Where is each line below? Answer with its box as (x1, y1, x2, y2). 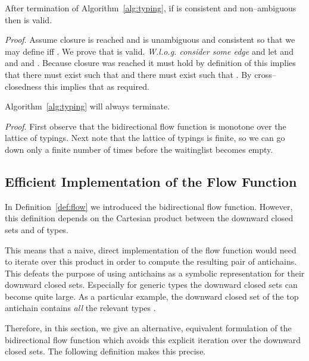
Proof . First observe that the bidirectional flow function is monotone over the (5, 120, 286, 132)
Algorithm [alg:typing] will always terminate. (5, 100, 170, 112)
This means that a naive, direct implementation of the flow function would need (5, 243, 296, 256)
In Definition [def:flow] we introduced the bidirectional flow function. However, (5, 200, 293, 212)
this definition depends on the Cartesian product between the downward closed (5, 212, 294, 224)
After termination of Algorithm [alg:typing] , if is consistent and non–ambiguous (5, 2, 296, 14)
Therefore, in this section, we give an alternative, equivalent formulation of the (5, 322, 292, 334)
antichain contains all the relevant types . (5, 302, 156, 314)
